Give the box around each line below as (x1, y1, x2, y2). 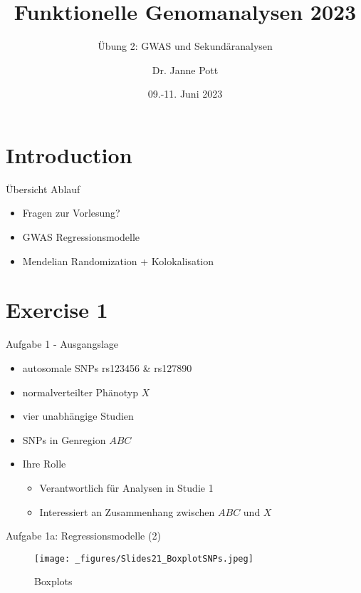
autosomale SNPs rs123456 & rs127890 (22, 360, 192, 375)
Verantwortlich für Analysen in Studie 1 (39, 480, 214, 495)
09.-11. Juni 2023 (147, 86, 223, 101)
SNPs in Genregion (22, 432, 106, 447)
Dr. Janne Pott (152, 62, 219, 77)
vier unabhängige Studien (22, 408, 134, 423)
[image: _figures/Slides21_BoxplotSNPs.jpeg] (34, 553, 253, 564)
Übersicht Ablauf (6, 181, 80, 196)
